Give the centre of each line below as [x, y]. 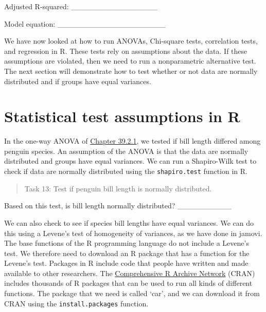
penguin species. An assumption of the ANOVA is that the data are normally [126, 151]
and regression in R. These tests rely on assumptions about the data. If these [126, 51]
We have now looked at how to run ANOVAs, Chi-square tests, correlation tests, [131, 41]
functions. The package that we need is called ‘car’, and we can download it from [132, 293]
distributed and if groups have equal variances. [78, 81]
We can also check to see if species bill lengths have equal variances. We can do [129, 222]
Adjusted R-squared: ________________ [81, 6]
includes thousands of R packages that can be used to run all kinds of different [128, 283]
